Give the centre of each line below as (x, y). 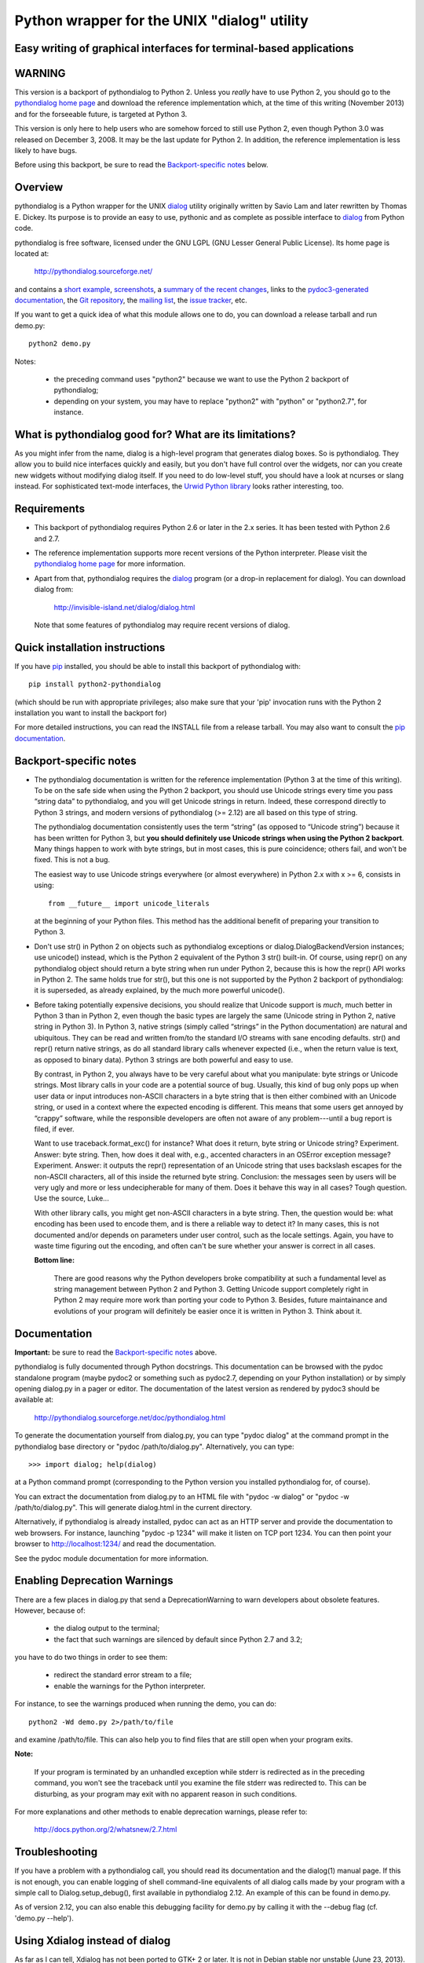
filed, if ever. (54, 1129)
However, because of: (50, 1610)
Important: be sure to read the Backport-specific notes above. (116, 1352)
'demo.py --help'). (44, 1918)
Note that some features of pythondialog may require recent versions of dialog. (162, 625)
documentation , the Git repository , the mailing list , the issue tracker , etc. (131, 300)
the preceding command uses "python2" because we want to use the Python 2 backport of (201, 379)
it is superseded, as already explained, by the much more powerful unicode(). (160, 990)
